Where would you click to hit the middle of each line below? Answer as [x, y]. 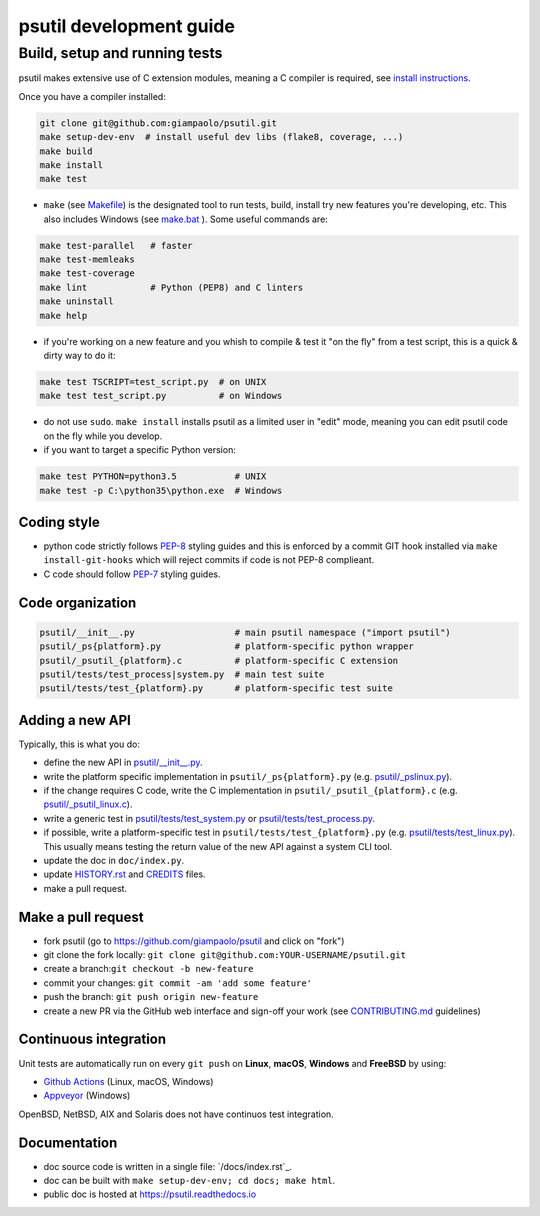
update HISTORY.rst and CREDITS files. [124, 874]
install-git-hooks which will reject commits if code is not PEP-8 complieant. [209, 560]
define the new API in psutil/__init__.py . [123, 762]
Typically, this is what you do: [79, 744]
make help [63, 315]
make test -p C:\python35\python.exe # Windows [161, 490]
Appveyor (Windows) [87, 1096]
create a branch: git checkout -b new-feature [148, 969]
